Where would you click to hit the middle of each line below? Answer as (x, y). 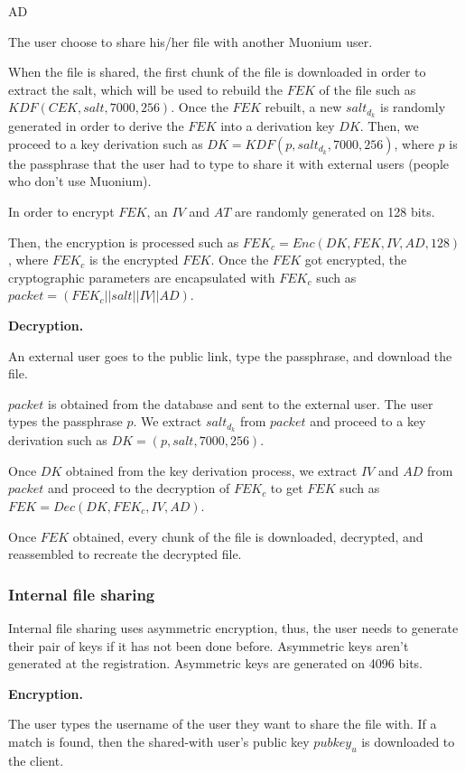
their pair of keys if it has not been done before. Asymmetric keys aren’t (209, 645)
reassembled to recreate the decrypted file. (125, 554)
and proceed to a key (368, 421)
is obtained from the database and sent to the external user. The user (241, 403)
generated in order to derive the (96, 126)
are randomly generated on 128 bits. (335, 212)
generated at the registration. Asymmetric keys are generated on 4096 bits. (216, 663)
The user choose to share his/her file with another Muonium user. (191, 41)
